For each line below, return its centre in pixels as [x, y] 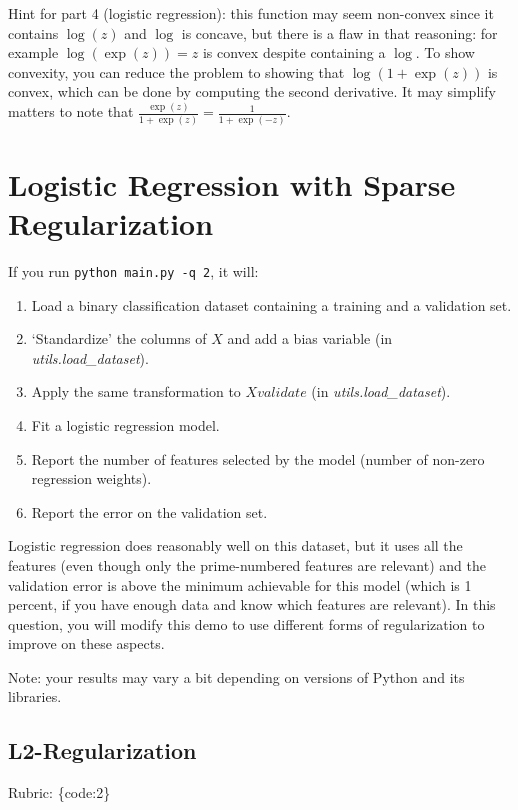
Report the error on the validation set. [149, 511]
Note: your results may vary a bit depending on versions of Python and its [236, 676]
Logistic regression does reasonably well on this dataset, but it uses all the [235, 545]
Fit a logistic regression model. [125, 424]
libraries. [35, 696]
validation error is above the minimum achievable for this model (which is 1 [240, 584]
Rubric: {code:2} [59, 792]
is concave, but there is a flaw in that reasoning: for [339, 32]
